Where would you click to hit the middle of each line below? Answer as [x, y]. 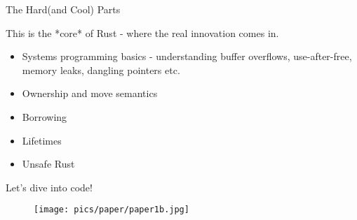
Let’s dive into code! [49, 187]
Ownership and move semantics [90, 93]
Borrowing [45, 116]
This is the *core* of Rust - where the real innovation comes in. [142, 32]
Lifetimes [42, 140]
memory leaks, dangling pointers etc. [101, 69]
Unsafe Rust [48, 164]
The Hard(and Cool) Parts [63, 9]
